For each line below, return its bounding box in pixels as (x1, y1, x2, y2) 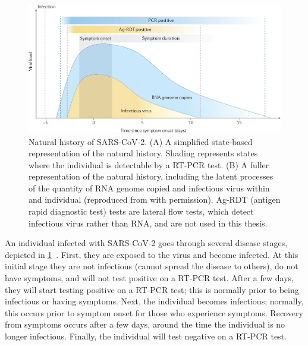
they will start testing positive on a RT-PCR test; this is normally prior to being (5, 283, 299, 295)
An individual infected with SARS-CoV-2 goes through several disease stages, (5, 237, 288, 249)
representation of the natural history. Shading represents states (29, 147, 258, 159)
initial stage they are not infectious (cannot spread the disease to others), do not (5, 260, 298, 272)
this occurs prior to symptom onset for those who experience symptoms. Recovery (5, 306, 303, 319)
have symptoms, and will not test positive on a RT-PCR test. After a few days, (5, 272, 294, 284)
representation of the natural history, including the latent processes (29, 170, 274, 183)
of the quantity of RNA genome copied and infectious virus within (29, 181, 270, 194)
